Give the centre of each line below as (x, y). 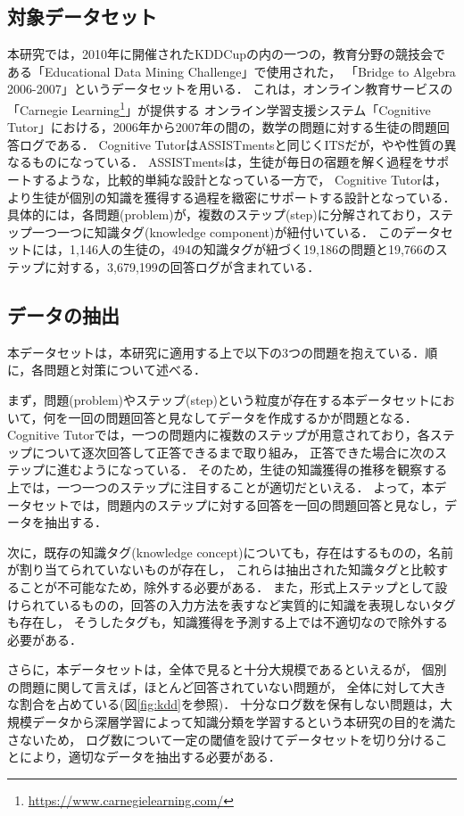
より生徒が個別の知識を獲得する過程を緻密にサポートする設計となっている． (232, 197)
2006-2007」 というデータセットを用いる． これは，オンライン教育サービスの (230, 89)
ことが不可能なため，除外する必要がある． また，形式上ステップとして (227, 586)
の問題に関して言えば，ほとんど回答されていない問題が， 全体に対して (215, 686)
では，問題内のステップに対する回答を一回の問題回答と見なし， (257, 504)
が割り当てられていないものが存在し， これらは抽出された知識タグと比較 (222, 569)
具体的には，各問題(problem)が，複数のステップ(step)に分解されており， (218, 214)
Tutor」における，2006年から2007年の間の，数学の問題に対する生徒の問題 (222, 127)
